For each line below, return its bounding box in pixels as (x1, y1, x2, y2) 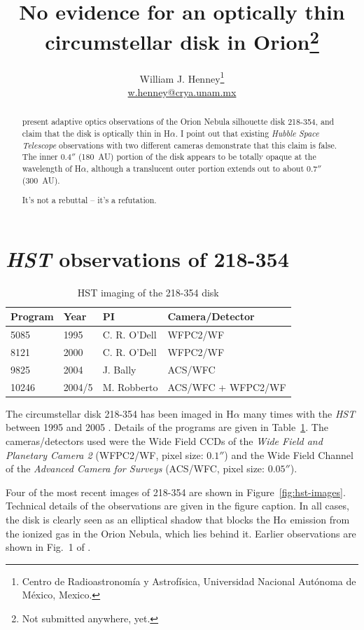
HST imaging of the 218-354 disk (77, 285, 219, 299)
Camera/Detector (167, 309, 255, 324)
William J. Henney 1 (139, 69, 225, 85)
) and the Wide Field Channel (224, 447, 353, 462)
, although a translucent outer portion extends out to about (86, 162, 304, 174)
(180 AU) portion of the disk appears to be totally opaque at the (78, 151, 316, 163)
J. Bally (102, 362, 136, 376)
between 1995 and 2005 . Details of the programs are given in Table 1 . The (6, 420, 328, 434)
